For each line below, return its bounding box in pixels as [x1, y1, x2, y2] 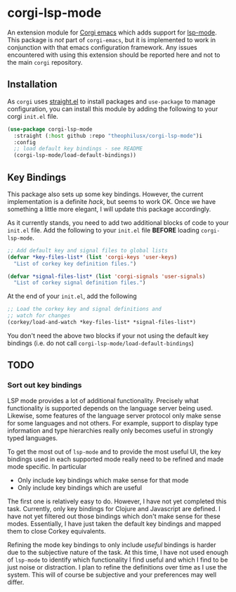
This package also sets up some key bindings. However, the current [7, 190, 204, 198]
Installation [7, 79, 58, 91]
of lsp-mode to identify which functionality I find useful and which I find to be [7, 555, 228, 564]
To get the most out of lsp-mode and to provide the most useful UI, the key [7, 447, 221, 456]
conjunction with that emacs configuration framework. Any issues [7, 43, 198, 51]
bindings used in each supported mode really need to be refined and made [7, 455, 224, 463]
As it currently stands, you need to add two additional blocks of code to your [7, 218, 229, 226]
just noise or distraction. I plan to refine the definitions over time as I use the [7, 562, 228, 571]
